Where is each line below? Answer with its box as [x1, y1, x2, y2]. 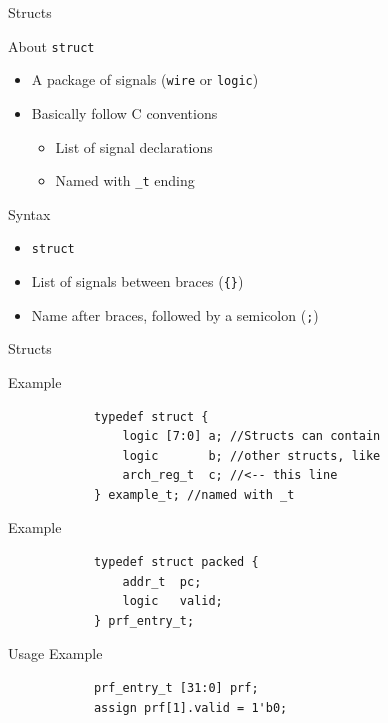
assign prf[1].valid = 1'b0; [93, 700, 288, 715]
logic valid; [122, 594, 223, 609]
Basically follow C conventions [31, 102, 218, 123]
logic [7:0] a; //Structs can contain [122, 429, 381, 444]
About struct [8, 35, 95, 56]
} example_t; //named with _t [93, 487, 295, 502]
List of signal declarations [55, 136, 213, 157]
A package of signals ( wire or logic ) [31, 69, 259, 90]
